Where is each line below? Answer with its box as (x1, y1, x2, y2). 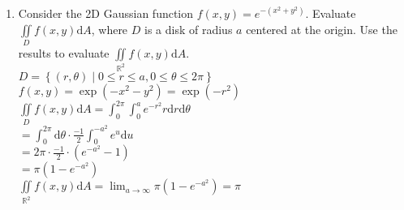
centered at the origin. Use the (246, 20, 398, 37)
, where (91, 20, 128, 37)
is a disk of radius (144, 20, 233, 37)
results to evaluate (18, 44, 110, 61)
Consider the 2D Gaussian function (18, 5, 194, 21)
